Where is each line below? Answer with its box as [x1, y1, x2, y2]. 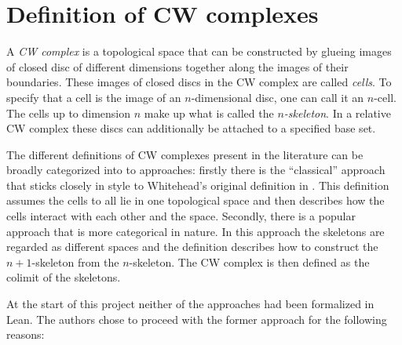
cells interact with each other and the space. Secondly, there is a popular [6, 208, 356, 224]
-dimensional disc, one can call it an [191, 89, 364, 105]
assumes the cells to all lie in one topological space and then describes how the [6, 192, 385, 209]
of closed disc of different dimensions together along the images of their [6, 58, 349, 74]
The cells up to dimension [6, 104, 131, 121]
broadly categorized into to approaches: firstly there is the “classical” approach [6, 162, 386, 178]
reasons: [6, 326, 45, 343]
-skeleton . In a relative [283, 104, 391, 121]
